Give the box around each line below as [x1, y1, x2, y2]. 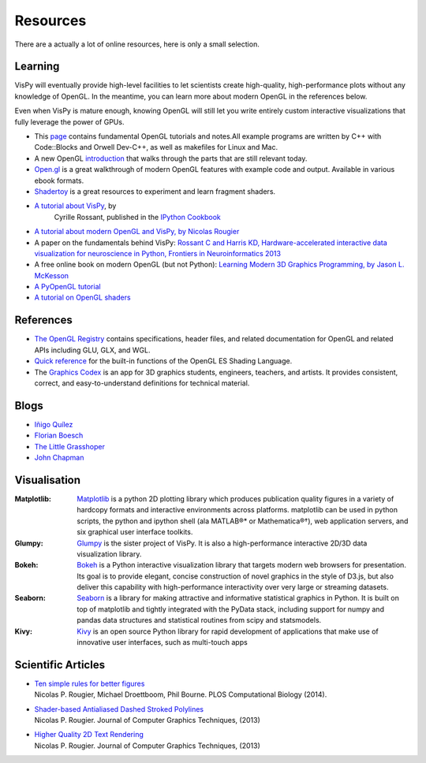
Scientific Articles [14, 658, 106, 672]
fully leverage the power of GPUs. [14, 117, 125, 126]
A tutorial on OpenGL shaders [34, 292, 131, 303]
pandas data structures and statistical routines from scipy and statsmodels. [77, 616, 322, 625]
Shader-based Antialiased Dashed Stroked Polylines [34, 704, 204, 713]
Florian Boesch [34, 430, 84, 441]
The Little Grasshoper [34, 441, 106, 451]
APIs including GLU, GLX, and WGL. [34, 345, 151, 355]
